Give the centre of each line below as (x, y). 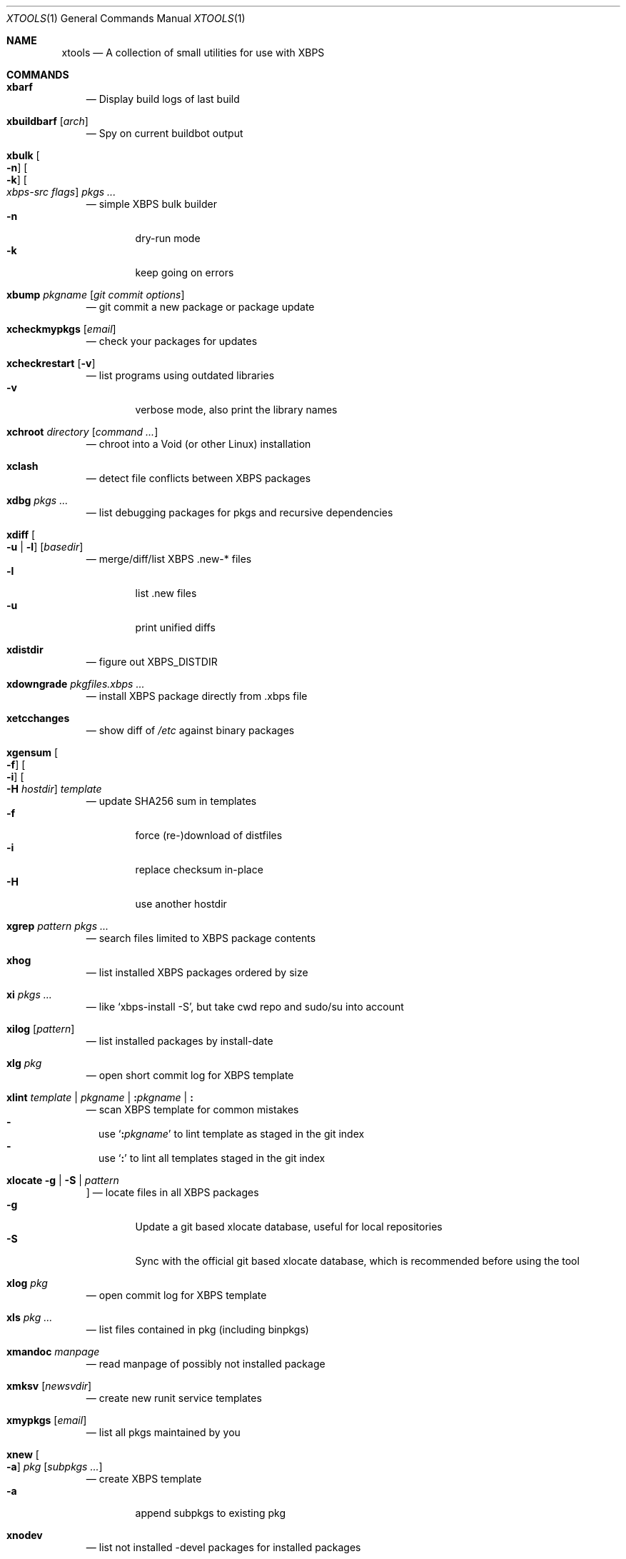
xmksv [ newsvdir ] (49, 1386)
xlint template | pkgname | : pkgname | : (100, 1097)
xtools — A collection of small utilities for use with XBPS (193, 52)
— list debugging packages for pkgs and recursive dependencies (239, 512)
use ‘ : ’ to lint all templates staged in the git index (212, 1158)
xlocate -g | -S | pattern (63, 1180)
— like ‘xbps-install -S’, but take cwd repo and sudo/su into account (245, 1007)
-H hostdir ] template (54, 789)
